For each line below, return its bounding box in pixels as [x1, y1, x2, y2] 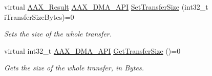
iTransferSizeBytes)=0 [4, 11, 74, 22]
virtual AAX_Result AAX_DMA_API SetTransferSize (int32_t [4, 2, 208, 12]
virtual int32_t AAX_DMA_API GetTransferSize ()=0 [4, 45, 181, 56]
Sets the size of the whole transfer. [4, 28, 112, 39]
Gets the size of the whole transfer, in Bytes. [4, 62, 144, 73]
